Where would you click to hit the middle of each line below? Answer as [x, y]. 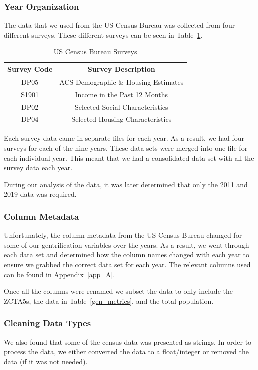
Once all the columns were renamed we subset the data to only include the [118, 291]
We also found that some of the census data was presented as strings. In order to [128, 341]
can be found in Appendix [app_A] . [60, 274]
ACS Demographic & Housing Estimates [122, 82]
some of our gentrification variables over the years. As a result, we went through [127, 244]
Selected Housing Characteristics [122, 119]
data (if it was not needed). [46, 361]
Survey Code [30, 69]
